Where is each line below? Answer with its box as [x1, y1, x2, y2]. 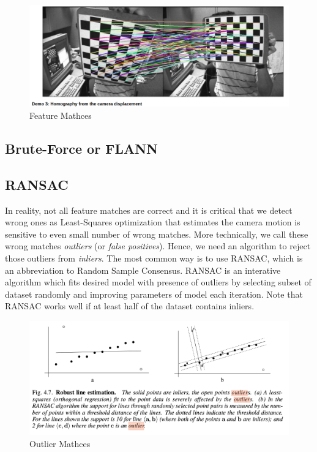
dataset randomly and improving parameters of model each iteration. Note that [5, 287, 303, 300]
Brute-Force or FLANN [5, 139, 158, 158]
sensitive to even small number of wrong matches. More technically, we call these [5, 227, 308, 240]
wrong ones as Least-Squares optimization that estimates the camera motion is [5, 216, 300, 228]
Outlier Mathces [29, 437, 91, 450]
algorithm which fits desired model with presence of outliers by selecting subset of [5, 276, 311, 288]
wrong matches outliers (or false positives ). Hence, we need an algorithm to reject [5, 239, 311, 252]
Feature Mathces [29, 109, 92, 122]
